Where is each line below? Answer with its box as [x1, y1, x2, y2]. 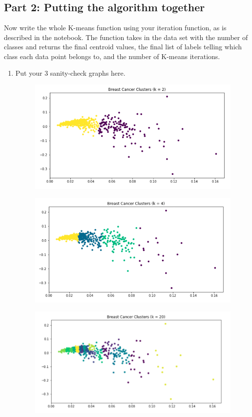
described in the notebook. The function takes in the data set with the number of [4, 32, 248, 42]
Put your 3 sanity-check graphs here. [15, 67, 126, 78]
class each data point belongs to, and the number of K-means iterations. [4, 51, 220, 61]
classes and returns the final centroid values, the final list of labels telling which [4, 42, 242, 52]
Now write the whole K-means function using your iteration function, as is [4, 22, 227, 33]
